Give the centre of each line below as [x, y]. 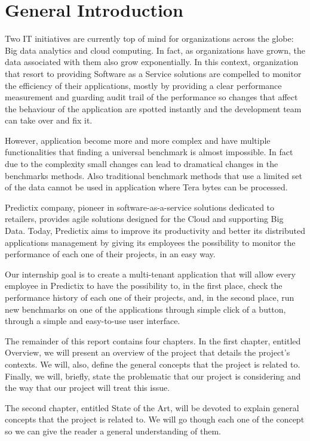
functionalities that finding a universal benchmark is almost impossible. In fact [149, 152]
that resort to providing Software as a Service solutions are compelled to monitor [153, 73]
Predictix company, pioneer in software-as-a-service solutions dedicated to [140, 207]
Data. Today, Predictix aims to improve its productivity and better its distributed [155, 231]
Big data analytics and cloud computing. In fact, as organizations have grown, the [155, 50]
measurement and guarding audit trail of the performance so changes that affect [151, 97]
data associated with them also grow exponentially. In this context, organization [152, 62]
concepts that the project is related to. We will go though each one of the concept [155, 419]
